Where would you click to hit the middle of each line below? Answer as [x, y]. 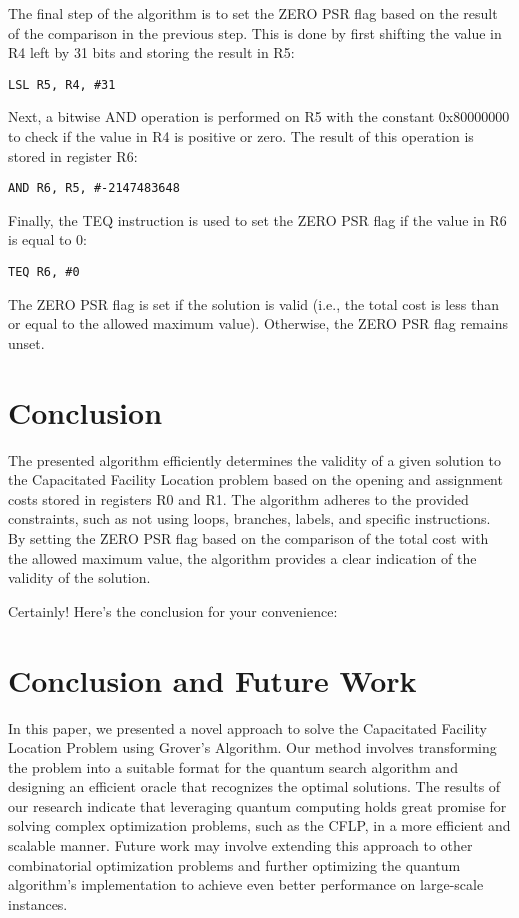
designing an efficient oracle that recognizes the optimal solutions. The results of [254, 786]
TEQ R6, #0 [44, 272]
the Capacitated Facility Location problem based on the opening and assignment [255, 479]
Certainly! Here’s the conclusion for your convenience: [173, 610]
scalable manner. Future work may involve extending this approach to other [240, 845]
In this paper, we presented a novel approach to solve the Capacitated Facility [247, 727]
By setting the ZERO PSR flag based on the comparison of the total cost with [248, 538]
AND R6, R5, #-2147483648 [94, 188]
